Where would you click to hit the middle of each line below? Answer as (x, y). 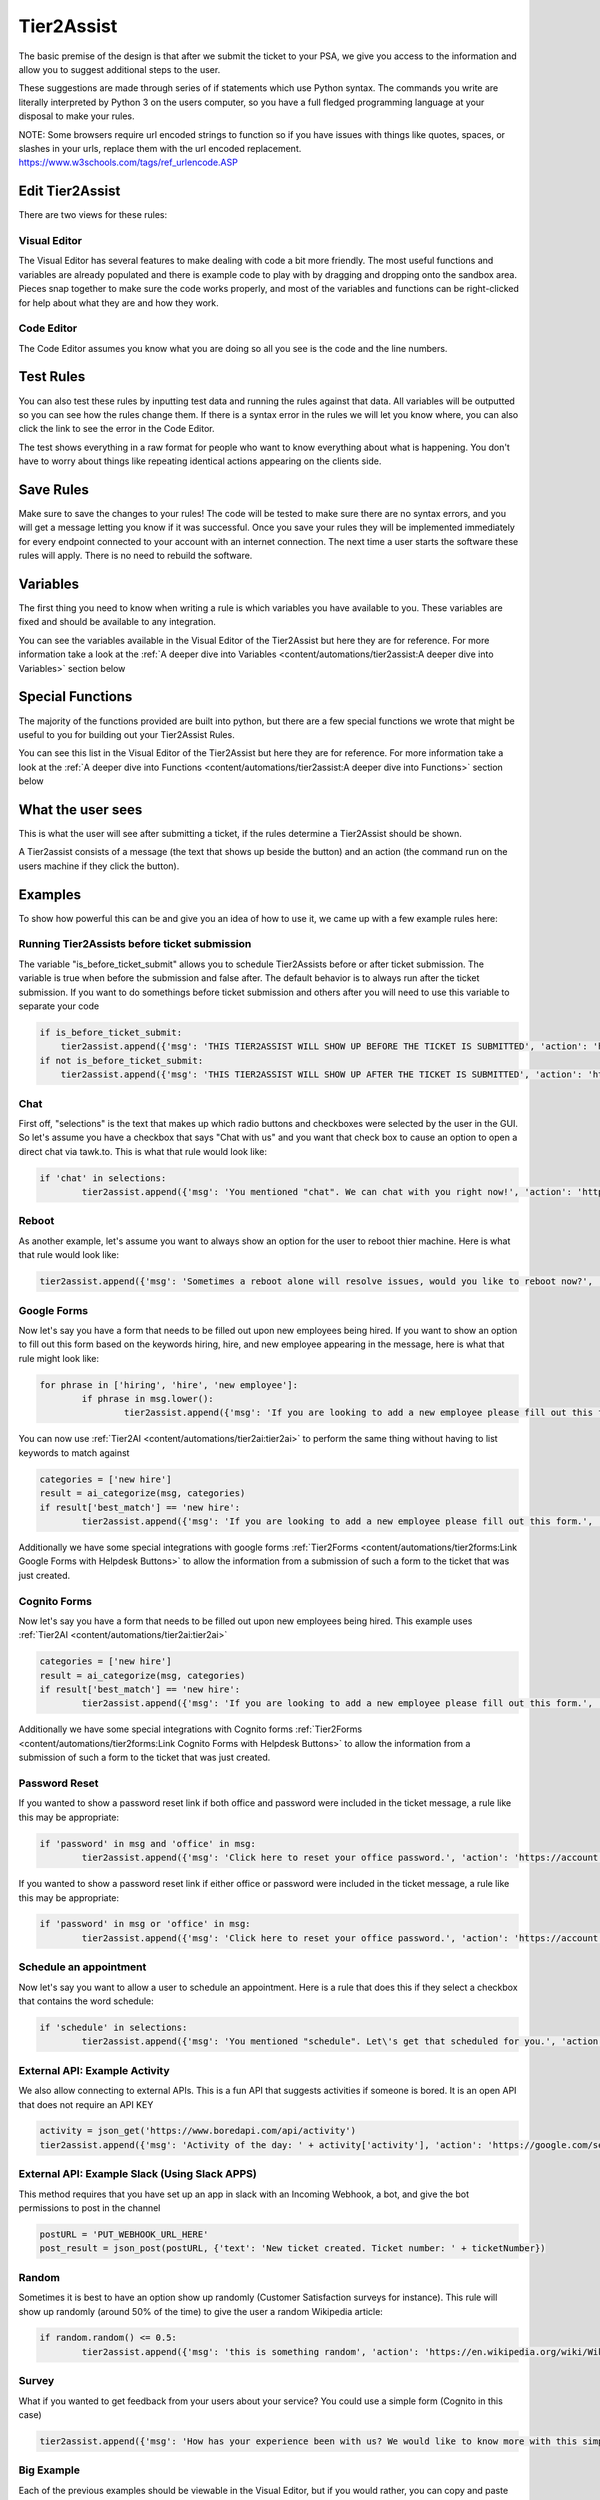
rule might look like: (59, 1358)
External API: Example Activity (94, 2070)
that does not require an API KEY (86, 2104)
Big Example (49, 2470)
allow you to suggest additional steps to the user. (119, 69)
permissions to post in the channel (89, 2208)
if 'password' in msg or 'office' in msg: (145, 1924)
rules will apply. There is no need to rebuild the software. (135, 556)
